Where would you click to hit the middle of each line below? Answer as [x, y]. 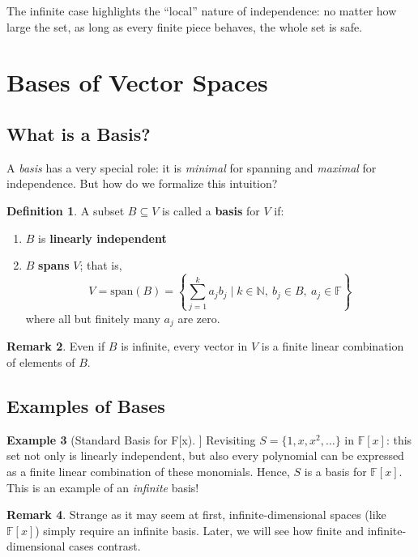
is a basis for [335, 471]
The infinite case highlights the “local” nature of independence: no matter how [202, 11]
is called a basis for [211, 210]
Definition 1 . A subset [66, 210]
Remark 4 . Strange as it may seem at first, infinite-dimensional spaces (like [196, 514]
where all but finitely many [93, 318]
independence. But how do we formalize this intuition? [142, 183]
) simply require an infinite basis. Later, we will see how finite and [200, 530]
